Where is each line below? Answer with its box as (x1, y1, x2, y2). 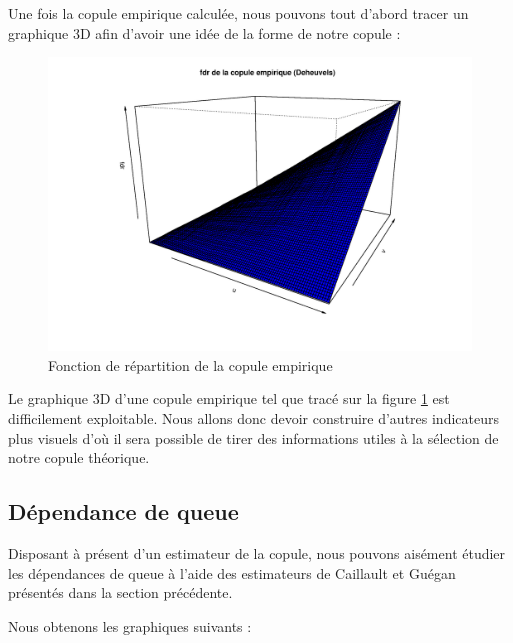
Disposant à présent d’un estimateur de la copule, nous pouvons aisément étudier (8, 542, 506, 563)
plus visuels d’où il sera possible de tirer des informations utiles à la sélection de (8, 427, 499, 448)
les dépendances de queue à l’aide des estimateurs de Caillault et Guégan (8, 562, 456, 583)
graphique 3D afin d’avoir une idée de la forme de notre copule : (8, 22, 401, 43)
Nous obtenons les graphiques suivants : (8, 615, 252, 636)
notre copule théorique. (8, 447, 150, 468)
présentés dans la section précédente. (8, 582, 233, 603)
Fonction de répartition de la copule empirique (48, 354, 333, 375)
